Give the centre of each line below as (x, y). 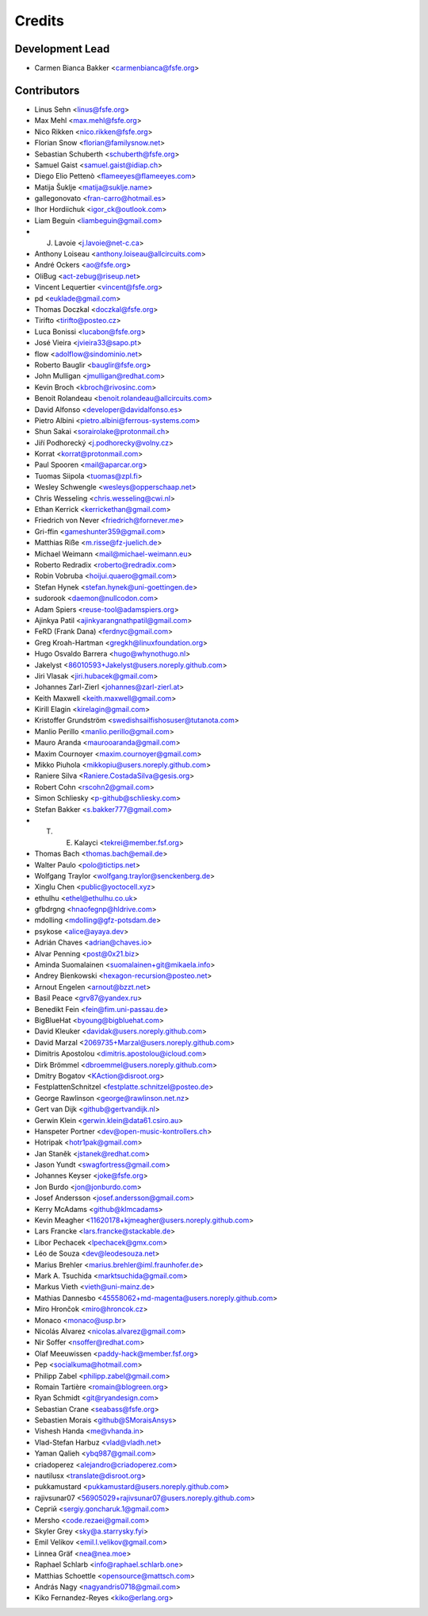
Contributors (47, 90)
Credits (40, 21)
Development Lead (62, 49)
